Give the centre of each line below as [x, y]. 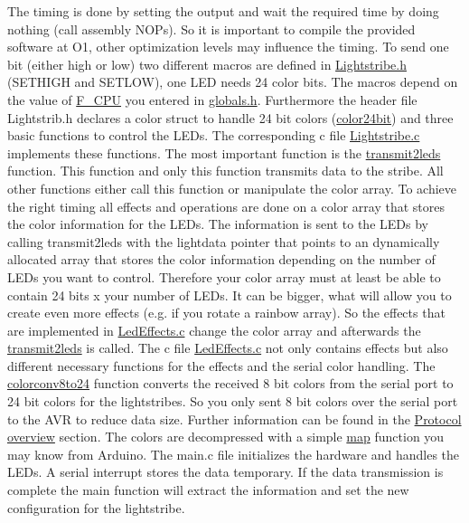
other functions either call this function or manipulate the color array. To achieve [232, 188]
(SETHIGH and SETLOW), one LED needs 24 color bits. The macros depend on [233, 82]
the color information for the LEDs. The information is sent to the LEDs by [218, 224]
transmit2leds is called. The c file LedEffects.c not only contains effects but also [228, 348]
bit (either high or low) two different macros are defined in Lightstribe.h [207, 64]
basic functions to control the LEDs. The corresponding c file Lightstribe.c [214, 135]
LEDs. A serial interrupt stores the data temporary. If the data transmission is [225, 472]
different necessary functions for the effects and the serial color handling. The [221, 365]
